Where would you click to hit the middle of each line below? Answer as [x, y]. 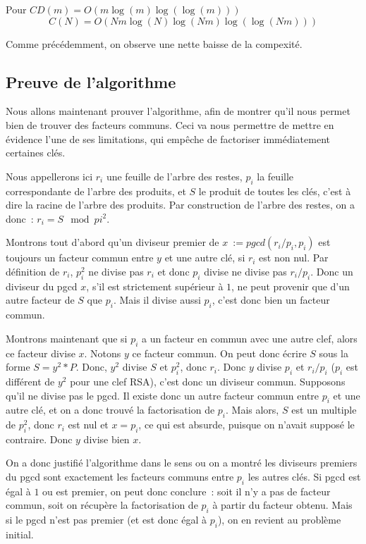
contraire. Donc [39, 439]
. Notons [103, 353]
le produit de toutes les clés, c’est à [275, 191]
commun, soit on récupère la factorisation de [102, 505]
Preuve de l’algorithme [91, 81]
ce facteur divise [41, 353]
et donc [173, 271]
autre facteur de [40, 300]
